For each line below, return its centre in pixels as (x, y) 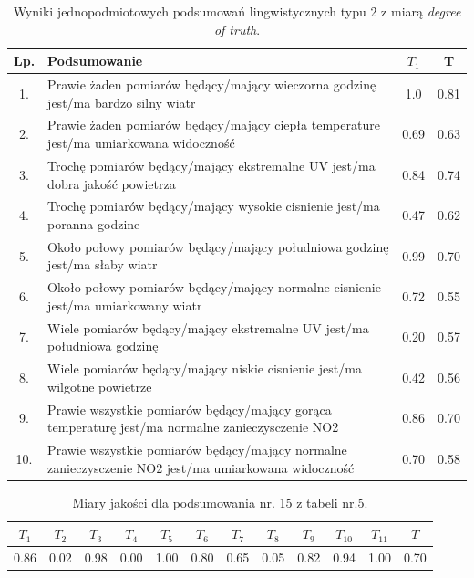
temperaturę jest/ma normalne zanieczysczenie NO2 (193, 427)
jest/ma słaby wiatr (103, 264)
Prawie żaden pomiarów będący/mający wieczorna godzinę (212, 84)
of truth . (237, 29)
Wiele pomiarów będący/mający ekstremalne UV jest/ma (208, 327)
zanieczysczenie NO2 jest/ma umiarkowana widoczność (201, 467)
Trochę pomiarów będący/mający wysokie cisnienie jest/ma (214, 206)
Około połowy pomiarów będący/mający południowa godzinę (218, 246)
